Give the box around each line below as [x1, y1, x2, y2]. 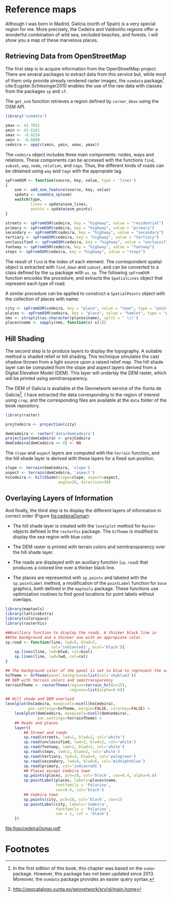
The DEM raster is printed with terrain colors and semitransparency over [12, 544, 165, 550]
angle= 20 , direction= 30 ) [58, 479, 111, 485]
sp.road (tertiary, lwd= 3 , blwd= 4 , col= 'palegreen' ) [24, 754, 137, 759]
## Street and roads [24, 730, 68, 735]
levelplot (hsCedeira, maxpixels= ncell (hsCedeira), [5, 701, 116, 707]
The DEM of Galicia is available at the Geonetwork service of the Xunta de [5, 385, 162, 391]
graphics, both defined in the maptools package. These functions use [12, 585, 159, 592]
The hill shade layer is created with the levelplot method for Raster [12, 523, 156, 529]
